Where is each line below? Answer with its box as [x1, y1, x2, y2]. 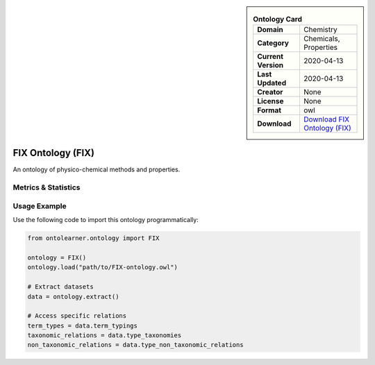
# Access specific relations [27, 312, 127, 320]
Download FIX [303, 114, 350, 124]
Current [257, 52, 284, 62]
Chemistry [303, 25, 337, 35]
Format [257, 105, 281, 115]
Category [257, 38, 290, 48]
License [257, 96, 284, 106]
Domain [257, 25, 284, 35]
